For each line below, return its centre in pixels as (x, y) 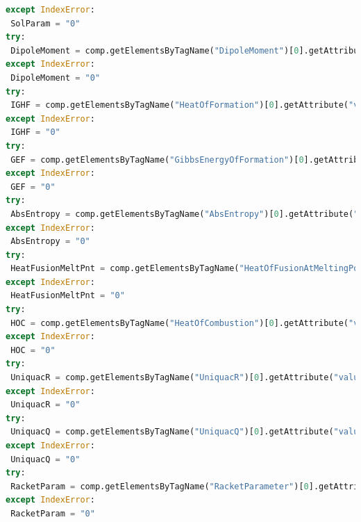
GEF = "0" (33, 187)
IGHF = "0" (35, 132)
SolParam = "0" (45, 23)
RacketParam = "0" (53, 513)
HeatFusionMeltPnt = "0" (68, 296)
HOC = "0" (33, 350)
